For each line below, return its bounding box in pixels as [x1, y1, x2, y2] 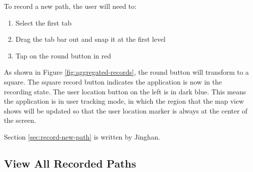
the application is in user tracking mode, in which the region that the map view [4, 96, 244, 106]
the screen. [4, 115, 36, 125]
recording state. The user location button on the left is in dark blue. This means [4, 86, 246, 96]
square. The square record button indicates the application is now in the [4, 76, 222, 86]
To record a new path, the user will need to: [4, 1, 137, 11]
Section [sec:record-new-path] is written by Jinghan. [4, 131, 160, 142]
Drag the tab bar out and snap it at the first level [15, 34, 166, 44]
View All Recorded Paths [4, 155, 137, 171]
